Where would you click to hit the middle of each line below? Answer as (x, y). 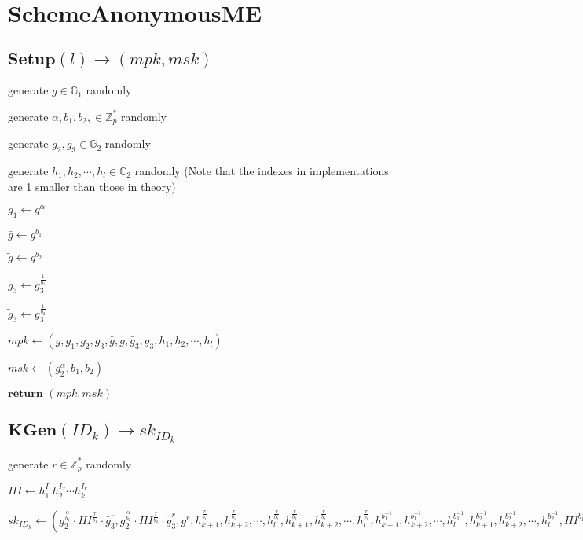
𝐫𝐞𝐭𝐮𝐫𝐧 (26, 393)
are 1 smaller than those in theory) (92, 186)
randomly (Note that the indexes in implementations (262, 171)
